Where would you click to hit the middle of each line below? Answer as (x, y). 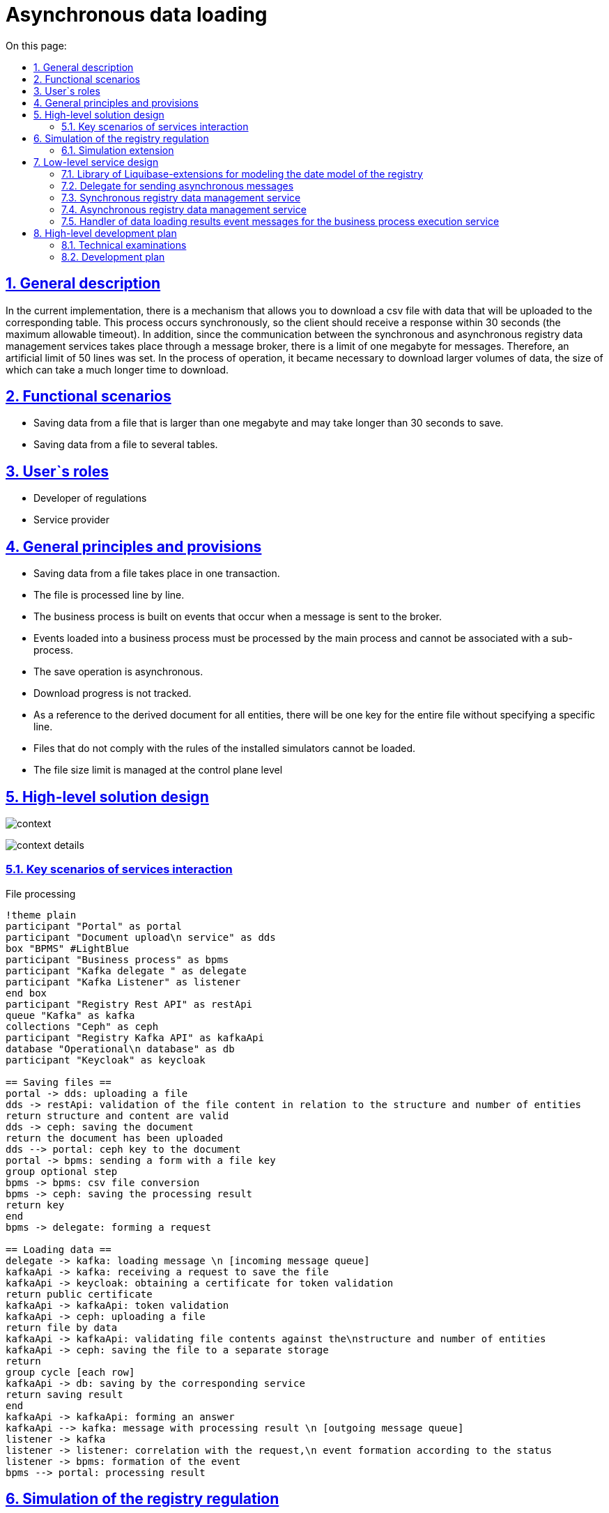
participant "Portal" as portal (94, 926)
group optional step (62, 1171)
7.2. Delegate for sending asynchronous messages (178, 185)
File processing (41, 893)
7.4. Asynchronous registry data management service (184, 209)
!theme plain (41, 915)
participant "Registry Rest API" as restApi (129, 1004)
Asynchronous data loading (137, 15)
